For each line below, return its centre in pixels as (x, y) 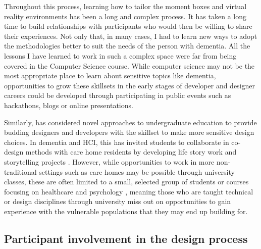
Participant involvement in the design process (126, 238)
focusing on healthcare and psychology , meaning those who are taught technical (129, 191)
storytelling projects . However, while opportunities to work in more (109, 161)
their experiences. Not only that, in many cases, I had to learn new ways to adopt (131, 36)
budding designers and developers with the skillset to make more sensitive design (129, 132)
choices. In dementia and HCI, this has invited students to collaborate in (117, 142)
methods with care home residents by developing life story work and (131, 152)
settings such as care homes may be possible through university (137, 171)
